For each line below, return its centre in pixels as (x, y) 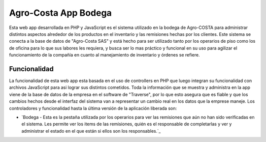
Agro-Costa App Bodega (60, 13)
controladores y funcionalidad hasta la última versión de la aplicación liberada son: (93, 108)
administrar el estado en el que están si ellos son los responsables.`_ (91, 131)
